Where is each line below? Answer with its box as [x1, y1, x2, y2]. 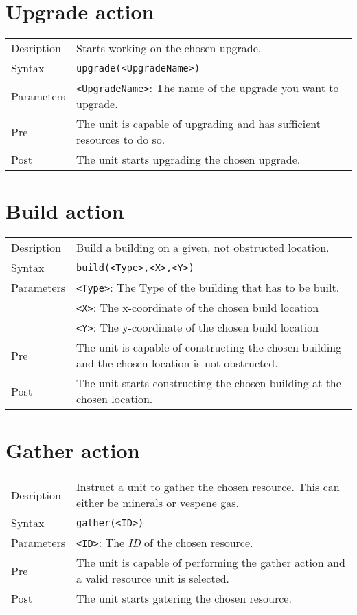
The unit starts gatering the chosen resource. [76, 590, 292, 607]
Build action [5, 197, 124, 225]
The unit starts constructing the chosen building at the [76, 375, 341, 391]
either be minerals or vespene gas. [76, 495, 239, 511]
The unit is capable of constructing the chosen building [76, 339, 342, 356]
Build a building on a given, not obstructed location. [76, 239, 330, 256]
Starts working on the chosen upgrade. [76, 40, 262, 56]
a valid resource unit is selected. [76, 570, 230, 587]
